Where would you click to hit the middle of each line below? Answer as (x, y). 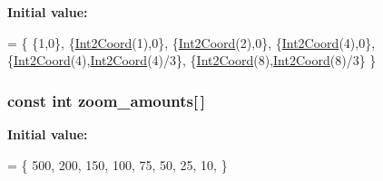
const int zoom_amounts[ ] (107, 100)
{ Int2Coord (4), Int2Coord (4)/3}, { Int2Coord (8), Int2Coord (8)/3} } (192, 60)
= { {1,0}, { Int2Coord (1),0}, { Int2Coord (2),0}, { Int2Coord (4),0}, (191, 42)
